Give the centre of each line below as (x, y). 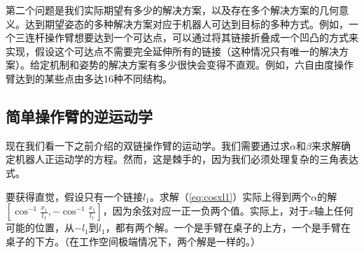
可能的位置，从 (40, 227)
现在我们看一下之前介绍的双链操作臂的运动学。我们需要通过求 (148, 145)
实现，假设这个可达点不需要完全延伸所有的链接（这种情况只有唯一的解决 (172, 51)
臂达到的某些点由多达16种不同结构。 (89, 78)
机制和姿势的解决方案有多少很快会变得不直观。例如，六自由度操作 (201, 65)
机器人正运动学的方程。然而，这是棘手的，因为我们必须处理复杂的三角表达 (187, 159)
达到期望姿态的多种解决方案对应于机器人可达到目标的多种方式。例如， (187, 23)
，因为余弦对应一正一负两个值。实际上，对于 (205, 211)
